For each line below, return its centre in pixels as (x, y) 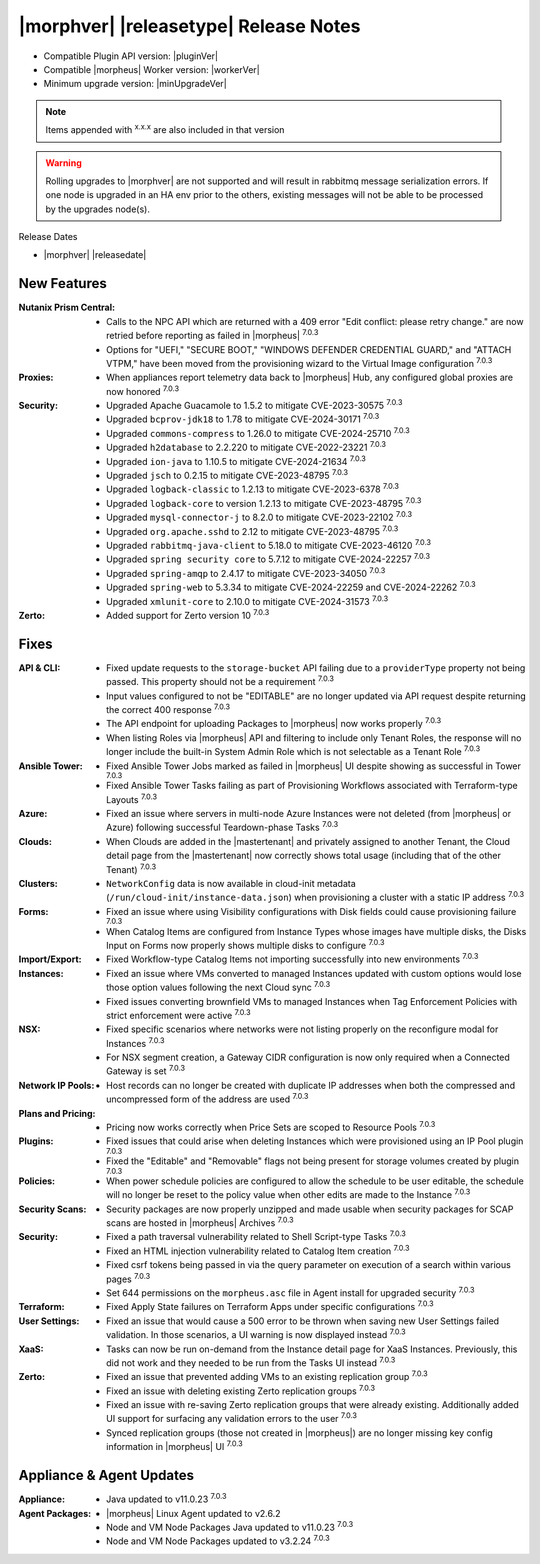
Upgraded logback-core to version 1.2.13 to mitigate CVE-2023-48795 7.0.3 (264, 502)
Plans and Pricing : (57, 1113)
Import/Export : (50, 959)
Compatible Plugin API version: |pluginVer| (131, 56)
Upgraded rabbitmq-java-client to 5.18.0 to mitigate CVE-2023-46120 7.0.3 (269, 544)
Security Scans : (52, 1209)
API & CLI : (39, 667)
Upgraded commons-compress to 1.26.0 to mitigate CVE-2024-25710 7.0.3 (258, 432)
